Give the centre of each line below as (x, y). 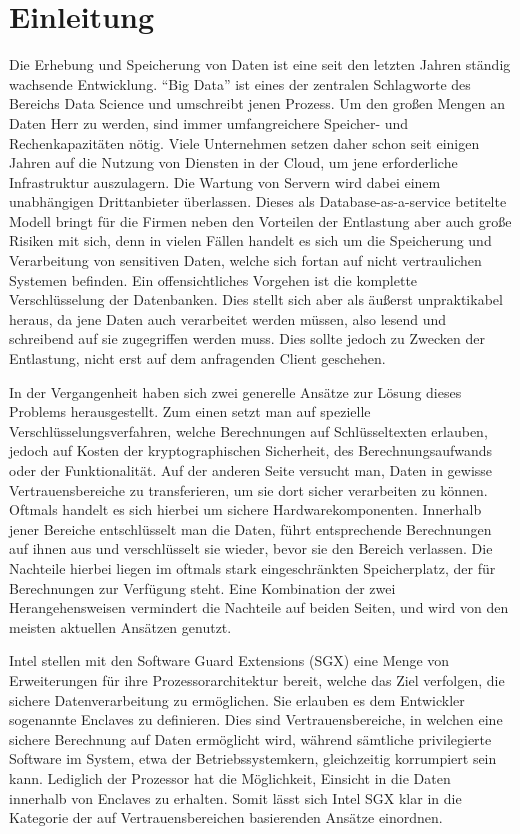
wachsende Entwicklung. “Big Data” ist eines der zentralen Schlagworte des (240, 83)
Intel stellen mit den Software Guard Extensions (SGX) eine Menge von (229, 660)
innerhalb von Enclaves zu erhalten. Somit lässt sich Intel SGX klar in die (235, 797)
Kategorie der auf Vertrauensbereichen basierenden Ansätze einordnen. (226, 817)
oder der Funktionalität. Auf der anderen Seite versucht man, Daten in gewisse (251, 470)
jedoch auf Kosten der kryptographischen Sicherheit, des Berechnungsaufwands (251, 450)
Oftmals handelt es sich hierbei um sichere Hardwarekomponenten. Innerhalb (245, 509)
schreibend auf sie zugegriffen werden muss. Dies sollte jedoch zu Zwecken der (247, 338)
